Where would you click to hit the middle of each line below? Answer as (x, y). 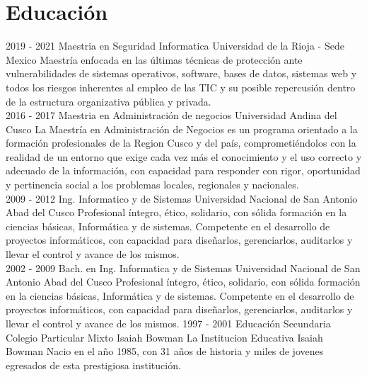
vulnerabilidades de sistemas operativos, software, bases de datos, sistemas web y (181, 73)
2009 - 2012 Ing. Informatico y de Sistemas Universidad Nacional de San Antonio (182, 198)
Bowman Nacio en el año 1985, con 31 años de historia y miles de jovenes (165, 351)
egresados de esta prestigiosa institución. (93, 365)
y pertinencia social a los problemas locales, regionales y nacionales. (152, 185)
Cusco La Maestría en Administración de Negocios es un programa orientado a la (182, 129)
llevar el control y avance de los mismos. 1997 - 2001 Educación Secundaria (168, 323)
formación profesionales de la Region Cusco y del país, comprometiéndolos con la (181, 143)
